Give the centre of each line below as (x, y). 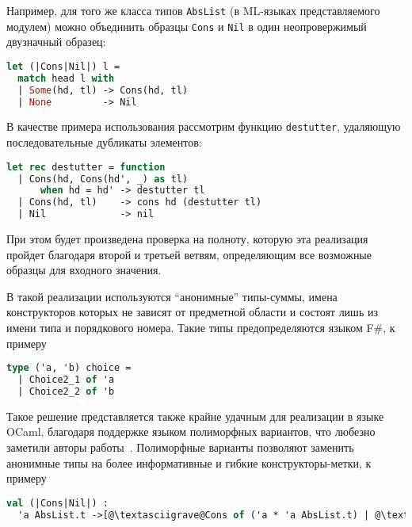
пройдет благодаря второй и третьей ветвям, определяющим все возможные (189, 254)
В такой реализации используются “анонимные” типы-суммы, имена (172, 296)
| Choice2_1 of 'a (66, 380)
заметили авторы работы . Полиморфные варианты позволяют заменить (180, 447)
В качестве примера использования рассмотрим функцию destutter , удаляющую (204, 126)
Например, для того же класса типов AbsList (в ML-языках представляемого (193, 10)
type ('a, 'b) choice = (69, 368)
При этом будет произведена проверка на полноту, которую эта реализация (187, 239)
